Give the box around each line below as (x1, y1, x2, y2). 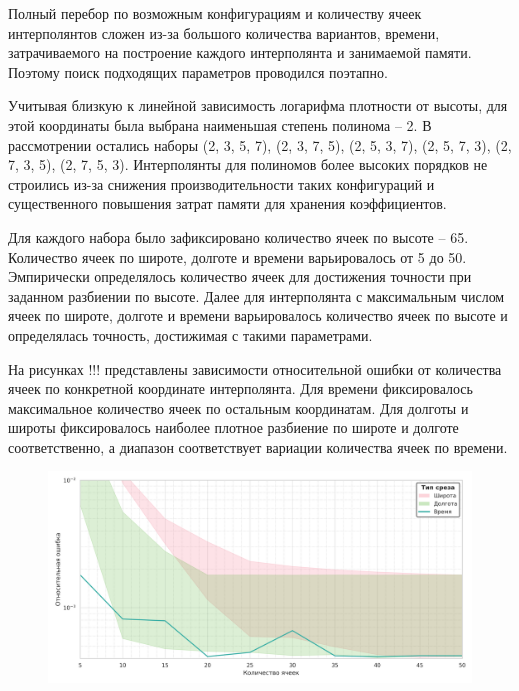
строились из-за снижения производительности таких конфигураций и (8, 173, 435, 194)
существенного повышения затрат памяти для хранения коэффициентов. (8, 193, 447, 214)
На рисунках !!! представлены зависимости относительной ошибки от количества (8, 358, 502, 379)
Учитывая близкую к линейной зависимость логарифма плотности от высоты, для (8, 95, 508, 116)
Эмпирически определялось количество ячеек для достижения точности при (8, 266, 472, 287)
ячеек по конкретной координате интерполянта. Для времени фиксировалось (8, 378, 473, 399)
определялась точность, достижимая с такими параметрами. (8, 324, 373, 345)
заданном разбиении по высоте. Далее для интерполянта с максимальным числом (8, 285, 505, 306)
